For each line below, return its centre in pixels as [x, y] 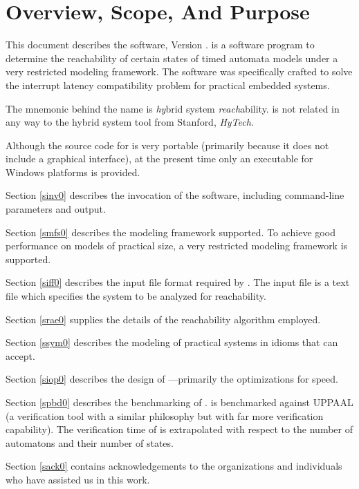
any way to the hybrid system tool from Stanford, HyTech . [130, 122]
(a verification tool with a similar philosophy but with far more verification [165, 415]
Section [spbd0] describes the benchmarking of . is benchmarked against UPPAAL [179, 402]
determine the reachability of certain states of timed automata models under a [172, 58]
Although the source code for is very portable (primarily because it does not [167, 145]
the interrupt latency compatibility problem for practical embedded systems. [168, 85]
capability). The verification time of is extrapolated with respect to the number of [179, 429]
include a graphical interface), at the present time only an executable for [159, 159]
